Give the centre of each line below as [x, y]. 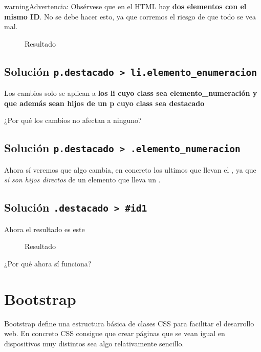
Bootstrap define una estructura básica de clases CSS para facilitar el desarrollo [129, 323]
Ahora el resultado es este [45, 229]
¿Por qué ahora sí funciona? [48, 263]
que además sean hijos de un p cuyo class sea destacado [104, 103]
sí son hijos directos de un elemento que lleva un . [82, 180]
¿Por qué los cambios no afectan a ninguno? [73, 120]
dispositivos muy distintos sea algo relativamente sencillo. [94, 343]
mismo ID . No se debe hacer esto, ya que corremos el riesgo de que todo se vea [130, 16]
